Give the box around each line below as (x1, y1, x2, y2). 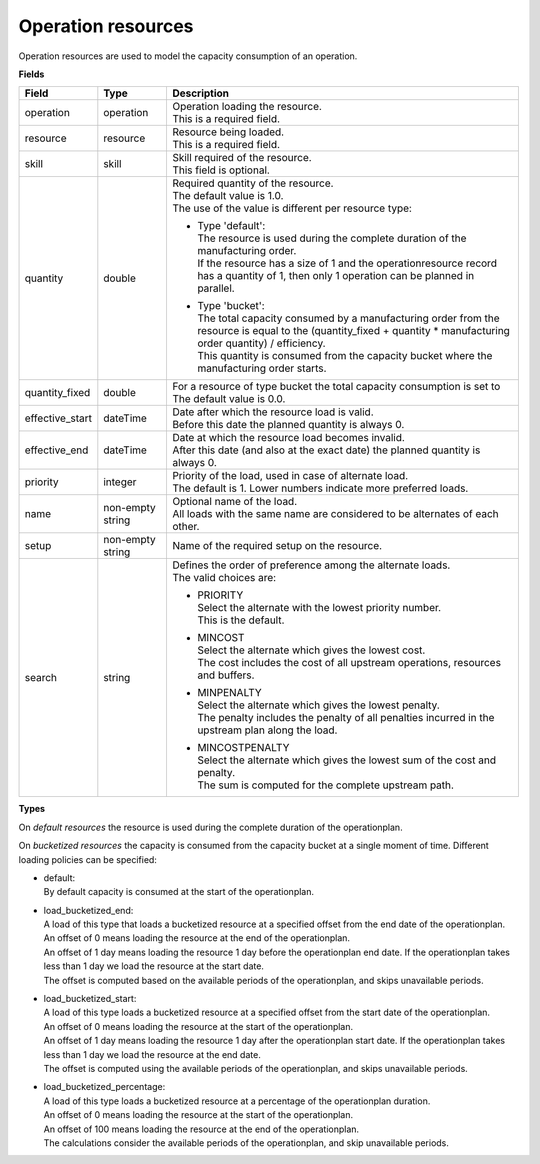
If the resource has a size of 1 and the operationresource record (196, 256, 497, 270)
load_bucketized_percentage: (43, 1081, 166, 1093)
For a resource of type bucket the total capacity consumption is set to (171, 380, 501, 394)
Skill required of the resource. (171, 151, 312, 165)
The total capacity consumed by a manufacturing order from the (196, 311, 500, 325)
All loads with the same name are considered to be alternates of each (171, 507, 499, 521)
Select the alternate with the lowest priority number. (196, 601, 442, 615)
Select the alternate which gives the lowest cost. (196, 643, 426, 657)
